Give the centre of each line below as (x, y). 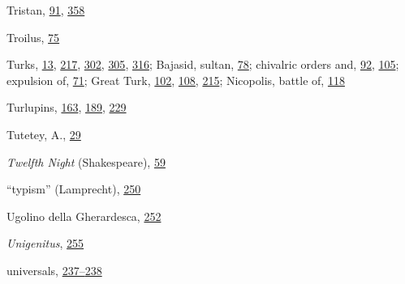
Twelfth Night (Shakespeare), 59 (86, 161)
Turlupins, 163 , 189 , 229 (67, 107)
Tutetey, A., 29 (44, 134)
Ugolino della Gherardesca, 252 (84, 216)
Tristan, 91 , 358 (46, 10)
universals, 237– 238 (54, 270)
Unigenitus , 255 (45, 243)
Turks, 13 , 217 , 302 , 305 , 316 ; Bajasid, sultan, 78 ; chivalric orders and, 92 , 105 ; (203, 64)
